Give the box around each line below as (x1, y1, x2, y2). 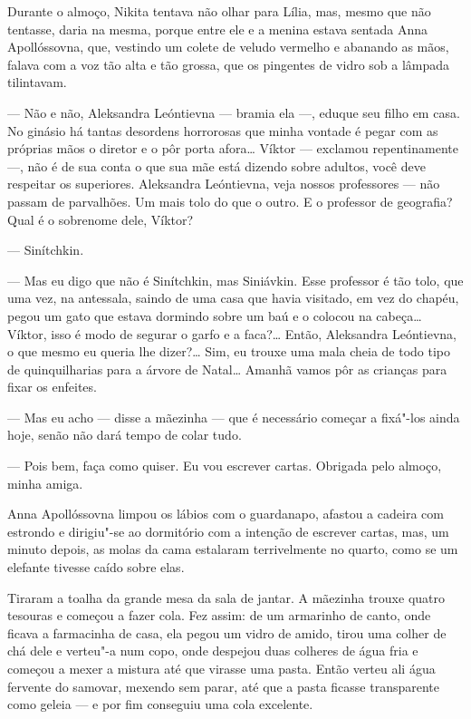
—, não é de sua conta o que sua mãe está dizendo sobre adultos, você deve (7, 156, 426, 175)
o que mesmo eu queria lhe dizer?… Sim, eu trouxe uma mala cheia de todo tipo (7, 342, 451, 361)
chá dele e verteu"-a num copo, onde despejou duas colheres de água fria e (7, 641, 418, 660)
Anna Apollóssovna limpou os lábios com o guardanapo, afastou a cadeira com (7, 504, 444, 523)
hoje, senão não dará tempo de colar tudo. (7, 425, 242, 444)
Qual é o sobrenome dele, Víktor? (7, 209, 194, 228)
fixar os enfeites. (7, 377, 97, 396)
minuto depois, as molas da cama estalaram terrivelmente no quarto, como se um (7, 539, 458, 559)
